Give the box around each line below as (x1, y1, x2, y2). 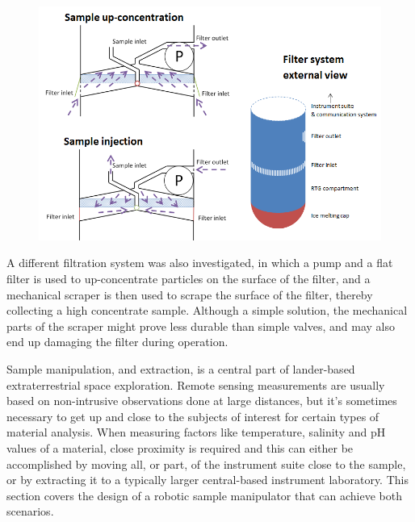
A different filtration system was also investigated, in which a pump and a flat (6, 254, 393, 271)
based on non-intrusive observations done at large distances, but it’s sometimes (6, 392, 397, 409)
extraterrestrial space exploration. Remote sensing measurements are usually (6, 376, 385, 393)
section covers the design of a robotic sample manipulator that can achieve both (6, 487, 403, 503)
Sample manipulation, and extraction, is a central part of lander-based (6, 361, 355, 377)
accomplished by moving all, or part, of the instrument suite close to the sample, (6, 455, 406, 472)
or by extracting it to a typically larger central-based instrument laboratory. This (6, 471, 409, 488)
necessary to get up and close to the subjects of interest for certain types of (6, 407, 379, 424)
